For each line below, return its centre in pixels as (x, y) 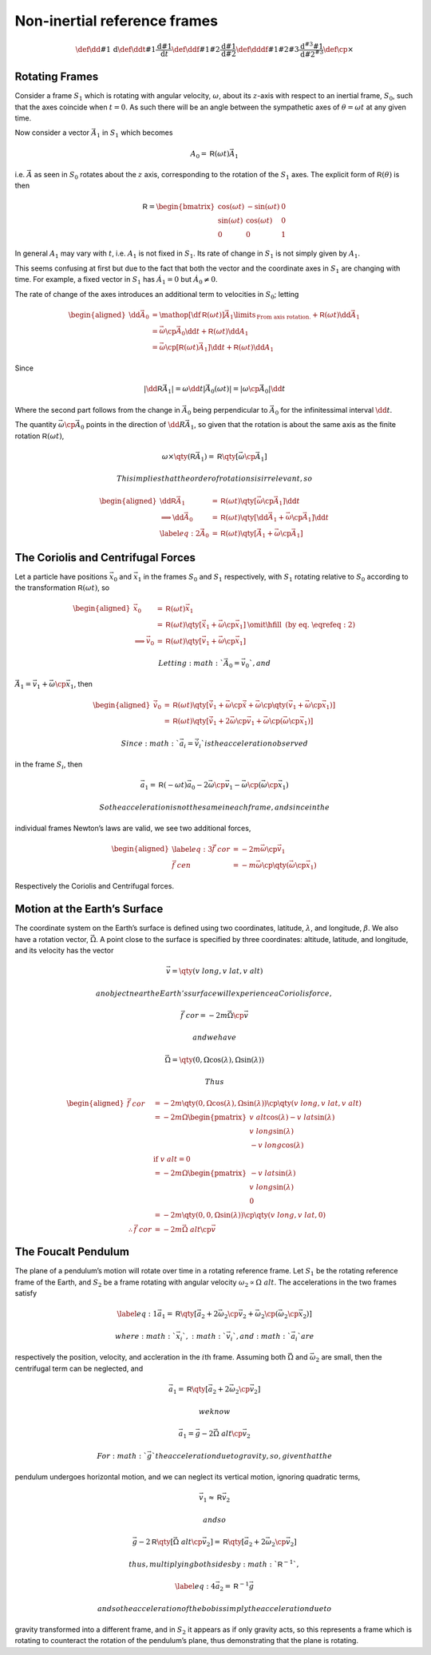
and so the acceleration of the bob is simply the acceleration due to (214, 1608)
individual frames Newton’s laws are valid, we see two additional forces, (133, 828)
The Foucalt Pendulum (72, 1252)
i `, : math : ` (203, 1337)
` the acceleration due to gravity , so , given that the (242, 1456)
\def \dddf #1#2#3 (267, 49)
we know (214, 1412)
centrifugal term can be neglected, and (79, 1368)
